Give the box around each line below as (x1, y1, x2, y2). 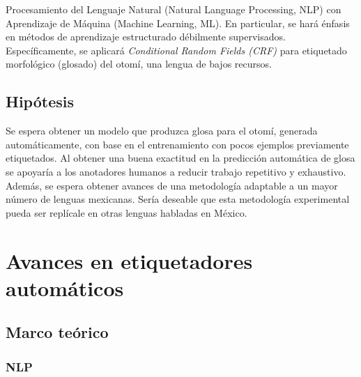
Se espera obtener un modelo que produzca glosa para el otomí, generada (6, 123, 318, 138)
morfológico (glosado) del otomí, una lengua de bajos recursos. (6, 56, 272, 71)
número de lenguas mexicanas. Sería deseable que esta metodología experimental (6, 192, 350, 206)
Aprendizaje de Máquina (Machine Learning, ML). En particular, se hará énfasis (6, 15, 350, 30)
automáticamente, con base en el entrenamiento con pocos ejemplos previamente (6, 137, 349, 151)
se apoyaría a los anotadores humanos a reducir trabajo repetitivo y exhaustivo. (6, 164, 346, 178)
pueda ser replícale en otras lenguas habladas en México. (6, 205, 247, 220)
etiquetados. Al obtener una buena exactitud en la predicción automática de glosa (6, 151, 355, 165)
